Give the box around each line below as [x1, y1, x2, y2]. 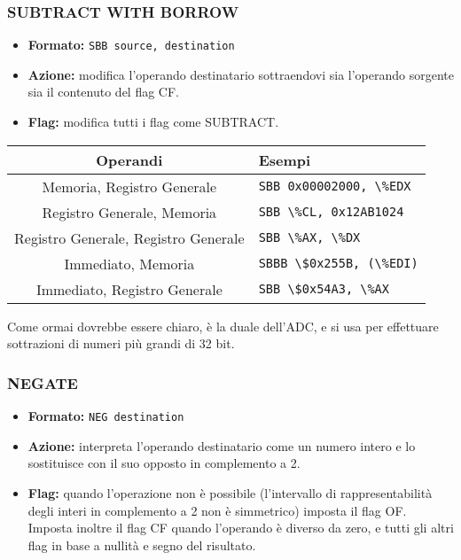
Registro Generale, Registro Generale [14, 227, 245, 248]
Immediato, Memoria [64, 253, 195, 274]
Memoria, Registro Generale [42, 175, 217, 197]
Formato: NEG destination [27, 407, 184, 425]
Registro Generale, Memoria [42, 201, 217, 222]
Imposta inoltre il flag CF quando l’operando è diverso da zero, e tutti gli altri [27, 518, 454, 537]
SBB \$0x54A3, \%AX [258, 282, 389, 297]
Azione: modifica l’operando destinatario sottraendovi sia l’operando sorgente [27, 65, 454, 83]
